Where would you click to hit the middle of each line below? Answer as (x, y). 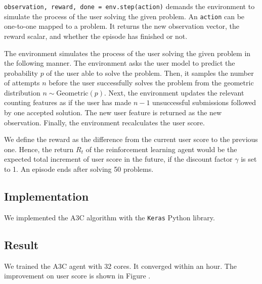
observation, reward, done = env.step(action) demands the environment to (129, 6)
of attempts (22, 83)
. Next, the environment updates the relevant (174, 92)
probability (21, 73)
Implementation (47, 196)
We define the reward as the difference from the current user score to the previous (131, 139)
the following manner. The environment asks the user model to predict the (120, 63)
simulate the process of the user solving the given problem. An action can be (124, 16)
